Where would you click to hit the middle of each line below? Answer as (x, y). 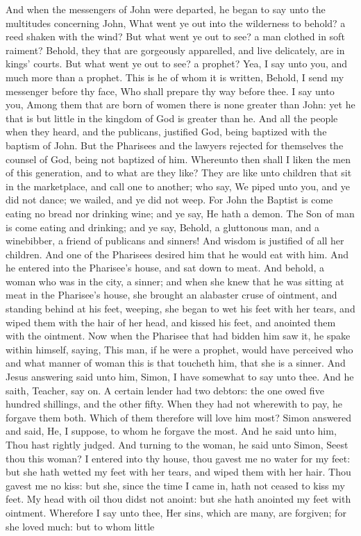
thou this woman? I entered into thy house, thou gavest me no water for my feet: (178, 458)
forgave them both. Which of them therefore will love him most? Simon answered (179, 417)
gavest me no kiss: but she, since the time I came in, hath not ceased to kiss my (175, 485)
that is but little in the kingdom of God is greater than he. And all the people (172, 118)
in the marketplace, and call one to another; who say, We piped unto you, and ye (178, 186)
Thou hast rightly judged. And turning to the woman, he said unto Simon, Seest (177, 444)
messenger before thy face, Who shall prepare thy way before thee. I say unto (170, 91)
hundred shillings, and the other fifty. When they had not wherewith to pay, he (174, 404)
